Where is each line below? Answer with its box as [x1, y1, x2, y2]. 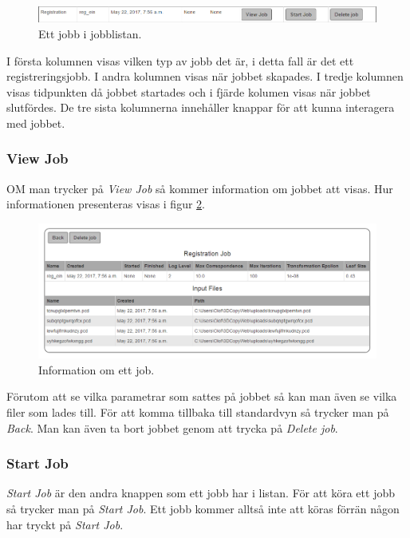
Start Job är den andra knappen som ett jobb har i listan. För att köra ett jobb [6, 485, 395, 501]
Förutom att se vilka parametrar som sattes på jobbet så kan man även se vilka [6, 388, 397, 405]
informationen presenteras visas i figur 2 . [6, 196, 205, 212]
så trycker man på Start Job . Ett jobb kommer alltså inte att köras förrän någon [6, 500, 400, 517]
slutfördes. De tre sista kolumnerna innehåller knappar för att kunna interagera [6, 99, 395, 116]
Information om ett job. [38, 361, 155, 378]
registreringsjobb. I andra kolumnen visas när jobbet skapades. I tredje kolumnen [6, 68, 404, 85]
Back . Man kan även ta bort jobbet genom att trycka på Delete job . [6, 419, 338, 436]
